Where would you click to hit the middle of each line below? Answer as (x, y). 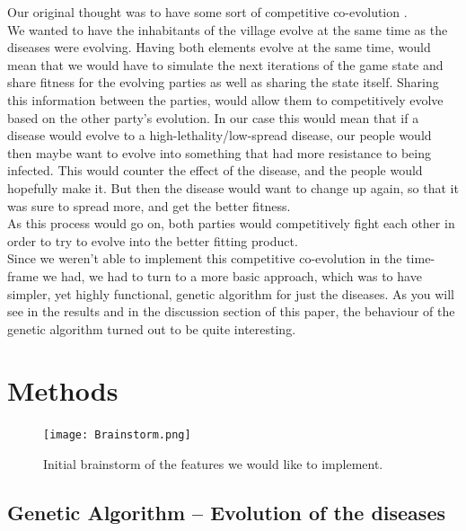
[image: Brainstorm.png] (117, 435)
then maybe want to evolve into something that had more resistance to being (219, 152)
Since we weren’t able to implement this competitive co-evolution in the (205, 258)
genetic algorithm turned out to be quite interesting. (152, 328)
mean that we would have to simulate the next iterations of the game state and (225, 64)
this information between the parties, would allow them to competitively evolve (225, 99)
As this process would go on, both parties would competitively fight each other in (231, 223)
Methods (63, 390)
